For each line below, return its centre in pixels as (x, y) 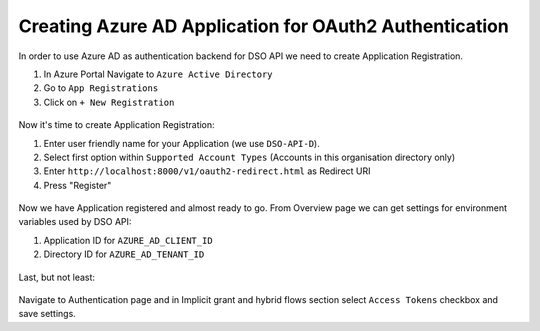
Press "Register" (77, 185)
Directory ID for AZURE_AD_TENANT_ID (124, 254)
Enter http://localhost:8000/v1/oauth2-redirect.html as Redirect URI (207, 171)
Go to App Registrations (101, 88)
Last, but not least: (56, 277)
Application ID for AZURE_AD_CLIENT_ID (128, 240)
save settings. (47, 314)
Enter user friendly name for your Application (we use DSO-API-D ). (181, 143)
